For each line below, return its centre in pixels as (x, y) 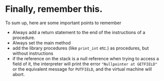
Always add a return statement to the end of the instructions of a (79, 32)
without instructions (33, 53)
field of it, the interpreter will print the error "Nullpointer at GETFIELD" (85, 64)
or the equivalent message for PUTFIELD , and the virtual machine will (82, 69)
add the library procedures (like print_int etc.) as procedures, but (81, 48)
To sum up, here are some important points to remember (63, 23)
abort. (18, 74)
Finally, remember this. (54, 9)
